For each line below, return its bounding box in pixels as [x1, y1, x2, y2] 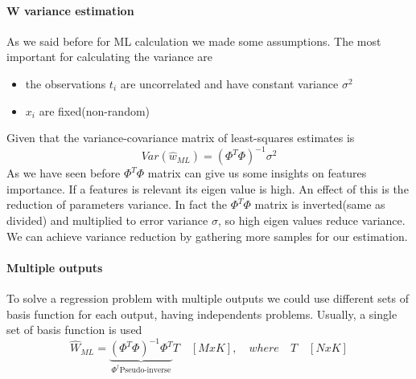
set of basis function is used [6, 321, 142, 338]
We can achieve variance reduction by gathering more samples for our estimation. [6, 227, 408, 244]
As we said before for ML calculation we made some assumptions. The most [6, 32, 381, 49]
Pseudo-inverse [119, 365, 171, 374]
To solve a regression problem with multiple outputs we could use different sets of [6, 290, 409, 307]
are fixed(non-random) [39, 102, 150, 119]
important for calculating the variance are [6, 48, 213, 65]
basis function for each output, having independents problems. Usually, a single [6, 305, 397, 322]
